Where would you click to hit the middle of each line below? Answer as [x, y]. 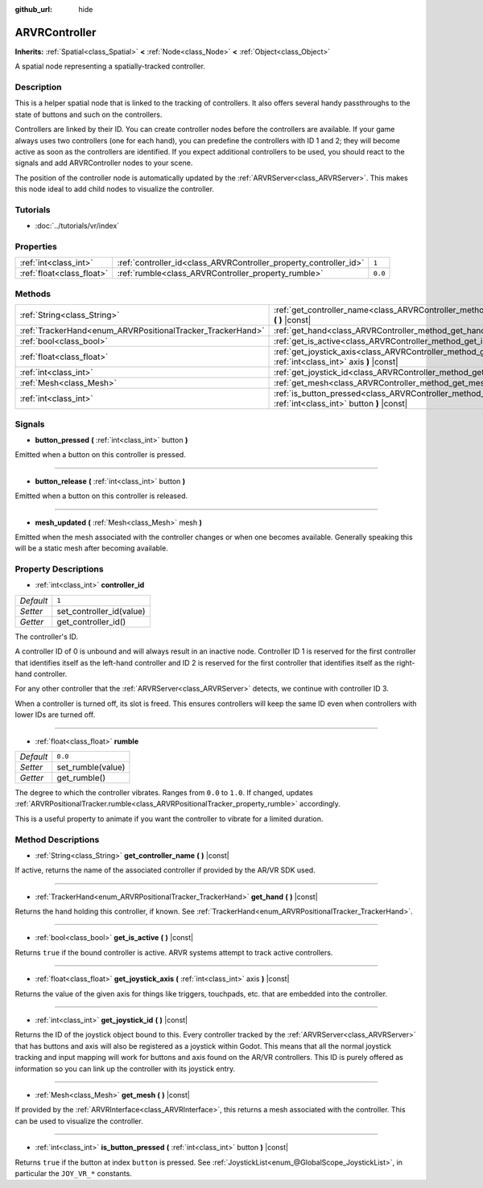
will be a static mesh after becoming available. [91, 548]
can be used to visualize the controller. [79, 1121]
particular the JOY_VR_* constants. [73, 1173]
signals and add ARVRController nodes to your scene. [104, 163]
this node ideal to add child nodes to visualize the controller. [115, 189]
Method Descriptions [57, 839]
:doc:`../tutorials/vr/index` [77, 226]
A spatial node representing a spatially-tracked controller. [110, 66]
